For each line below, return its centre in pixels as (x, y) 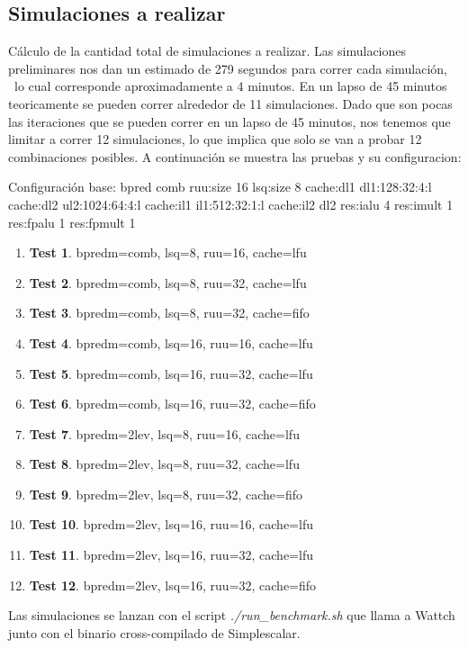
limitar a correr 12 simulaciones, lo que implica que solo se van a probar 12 (215, 139)
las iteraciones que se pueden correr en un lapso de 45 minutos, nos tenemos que (229, 121)
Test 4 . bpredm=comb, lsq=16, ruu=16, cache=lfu (171, 342)
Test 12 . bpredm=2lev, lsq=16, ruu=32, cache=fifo (173, 585)
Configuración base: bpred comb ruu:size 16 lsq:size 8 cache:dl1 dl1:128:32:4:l (220, 187)
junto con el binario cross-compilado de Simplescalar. (154, 632)
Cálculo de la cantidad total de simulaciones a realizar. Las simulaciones (207, 51)
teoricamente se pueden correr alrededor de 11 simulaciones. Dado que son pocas (230, 103)
